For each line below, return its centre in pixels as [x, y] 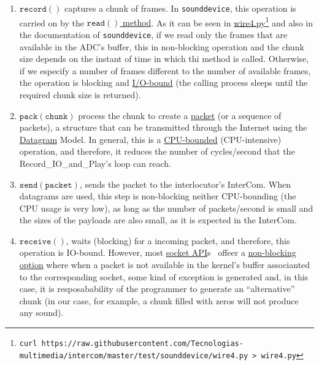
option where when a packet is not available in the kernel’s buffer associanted [165, 265]
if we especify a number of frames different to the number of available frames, [165, 70]
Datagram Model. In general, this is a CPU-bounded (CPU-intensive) [150, 139]
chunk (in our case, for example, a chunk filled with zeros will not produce [159, 300]
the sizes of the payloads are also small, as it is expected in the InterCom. [158, 220]
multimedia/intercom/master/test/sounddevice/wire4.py [134, 355]
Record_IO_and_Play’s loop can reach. [95, 163]
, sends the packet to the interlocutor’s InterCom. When [185, 184]
